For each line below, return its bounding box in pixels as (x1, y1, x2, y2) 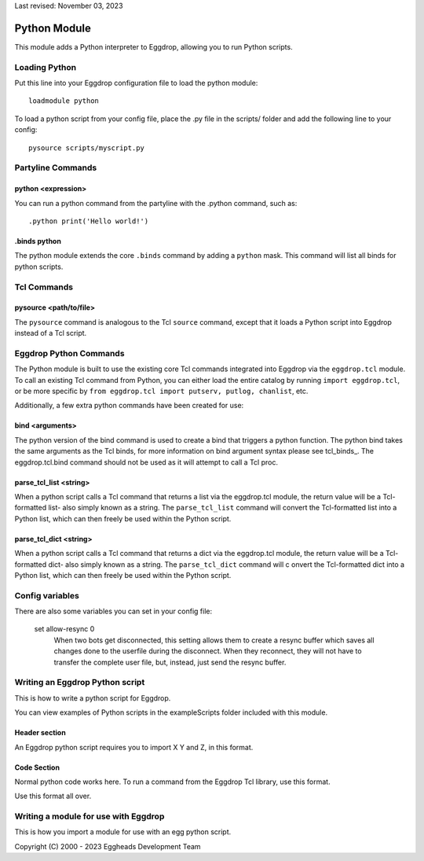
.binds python (14, 236, 62, 245)
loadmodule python (28, 97, 100, 105)
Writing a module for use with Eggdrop (14, 811, 165, 822)
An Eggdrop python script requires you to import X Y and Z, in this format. (14, 742, 254, 752)
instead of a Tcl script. (14, 329, 87, 338)
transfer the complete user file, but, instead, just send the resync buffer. (53, 657, 287, 667)
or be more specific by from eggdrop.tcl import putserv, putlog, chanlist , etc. (14, 386, 309, 396)
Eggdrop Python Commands (14, 348, 125, 359)
